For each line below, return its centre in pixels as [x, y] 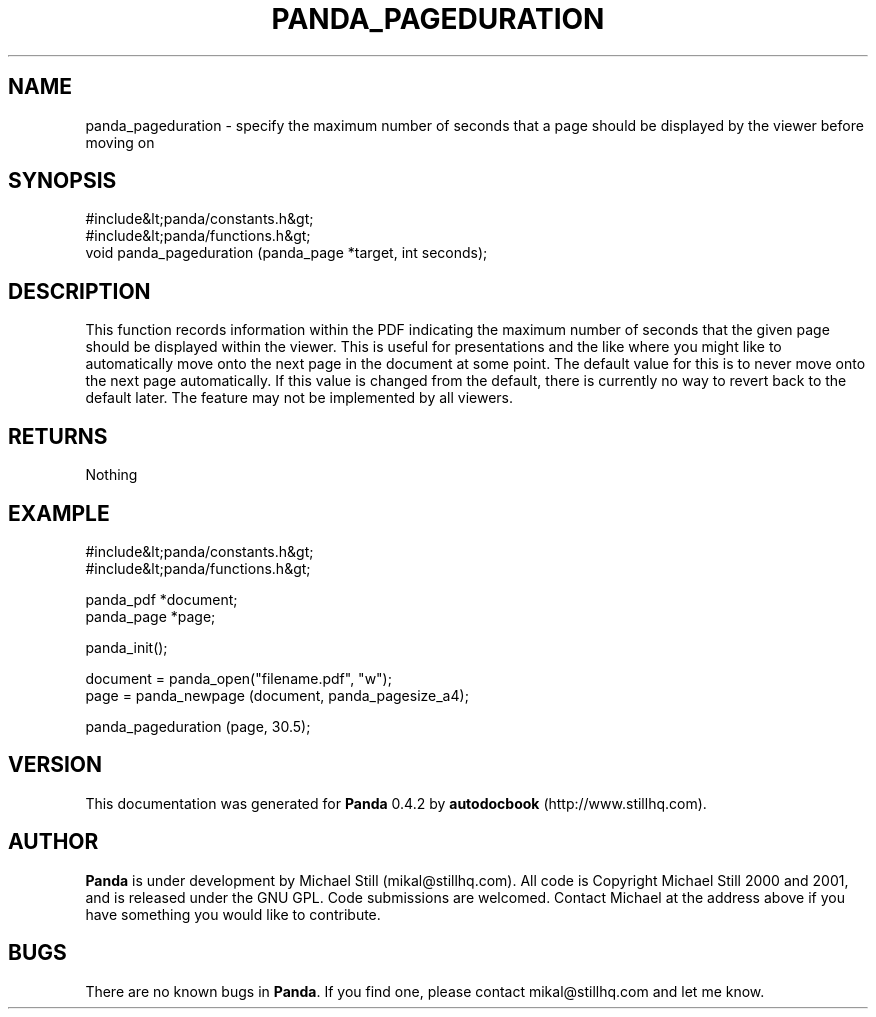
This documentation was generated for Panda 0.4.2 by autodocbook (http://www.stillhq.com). [396, 803]
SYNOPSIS [62, 181]
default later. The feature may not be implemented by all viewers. [299, 398]
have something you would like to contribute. [233, 914]
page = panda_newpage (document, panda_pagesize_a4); [277, 695]
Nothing [111, 475]
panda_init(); [126, 647]
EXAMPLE [59, 513]
